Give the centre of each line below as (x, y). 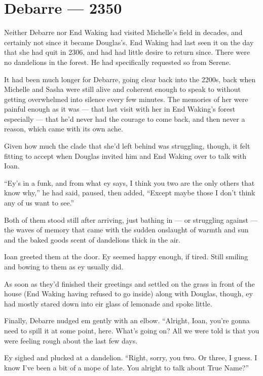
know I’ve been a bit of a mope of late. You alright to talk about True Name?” (127, 367)
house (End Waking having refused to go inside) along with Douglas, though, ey (128, 294)
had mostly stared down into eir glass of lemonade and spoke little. (108, 303)
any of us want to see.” (39, 203)
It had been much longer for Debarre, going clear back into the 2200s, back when (130, 79)
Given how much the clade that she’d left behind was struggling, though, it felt (127, 146)
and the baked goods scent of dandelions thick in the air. (92, 239)
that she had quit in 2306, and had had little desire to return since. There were (127, 52)
